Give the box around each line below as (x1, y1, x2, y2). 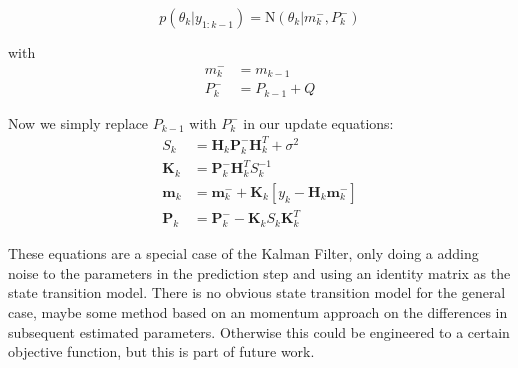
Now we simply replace (8, 112, 149, 133)
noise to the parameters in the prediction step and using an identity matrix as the (8, 262, 511, 283)
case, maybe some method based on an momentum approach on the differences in (8, 302, 508, 323)
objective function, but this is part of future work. (8, 341, 315, 362)
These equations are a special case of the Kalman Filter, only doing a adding (8, 243, 479, 264)
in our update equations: (243, 112, 394, 133)
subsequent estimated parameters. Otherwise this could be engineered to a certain (8, 321, 510, 342)
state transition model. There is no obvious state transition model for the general (8, 282, 506, 303)
